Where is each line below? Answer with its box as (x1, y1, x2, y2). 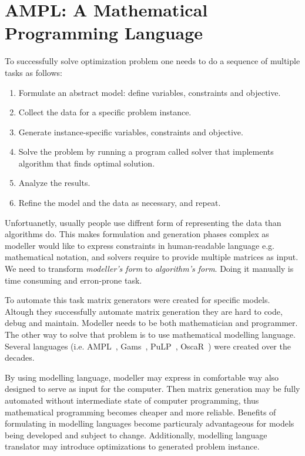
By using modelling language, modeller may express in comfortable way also (5, 371, 279, 383)
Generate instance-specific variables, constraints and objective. (18, 125, 243, 138)
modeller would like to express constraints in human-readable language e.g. (5, 239, 274, 251)
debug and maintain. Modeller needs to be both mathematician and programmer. (5, 317, 298, 329)
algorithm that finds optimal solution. (18, 157, 155, 169)
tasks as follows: (5, 66, 62, 78)
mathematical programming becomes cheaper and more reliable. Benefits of (5, 405, 276, 418)
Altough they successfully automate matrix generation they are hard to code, (5, 305, 283, 317)
